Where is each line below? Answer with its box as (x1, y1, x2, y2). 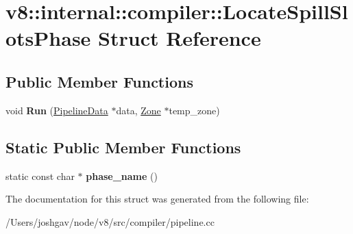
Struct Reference (98, 24, 261, 52)
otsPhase (5, 24, 91, 52)
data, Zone (116, 103, 161, 117)
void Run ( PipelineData (5, 103, 108, 117)
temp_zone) (169, 103, 220, 117)
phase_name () (86, 168, 158, 183)
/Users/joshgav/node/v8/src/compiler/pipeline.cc (5, 214, 215, 229)
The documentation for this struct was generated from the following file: (5, 192, 309, 206)
